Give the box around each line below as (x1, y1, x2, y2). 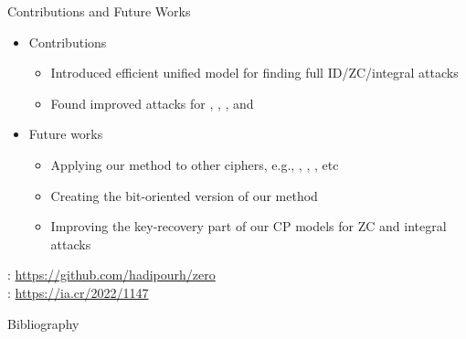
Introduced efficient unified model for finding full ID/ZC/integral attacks (50, 63, 459, 82)
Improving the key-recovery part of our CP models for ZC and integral (50, 217, 447, 236)
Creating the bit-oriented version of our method (50, 185, 318, 205)
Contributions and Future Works (7, 2, 191, 20)
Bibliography (7, 313, 79, 333)
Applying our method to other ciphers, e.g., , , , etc (50, 154, 339, 174)
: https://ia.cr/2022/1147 (7, 282, 149, 302)
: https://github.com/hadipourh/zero (7, 265, 216, 284)
